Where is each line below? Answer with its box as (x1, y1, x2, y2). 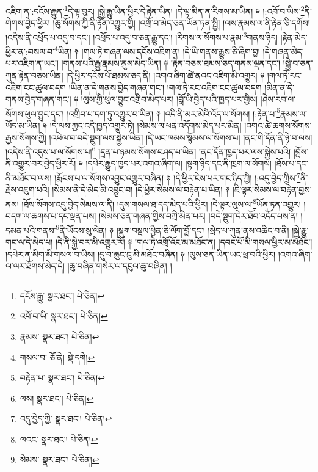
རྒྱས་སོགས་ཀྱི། (5, 131, 46, 143)
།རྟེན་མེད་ (280, 31, 308, 43)
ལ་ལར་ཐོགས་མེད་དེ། (5, 260, 65, 272)
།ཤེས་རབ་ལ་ (260, 93, 295, 106)
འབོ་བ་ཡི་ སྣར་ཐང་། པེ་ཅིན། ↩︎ (20, 310, 108, 322)
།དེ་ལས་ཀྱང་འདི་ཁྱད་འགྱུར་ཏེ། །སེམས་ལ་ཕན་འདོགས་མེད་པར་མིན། (49, 118, 242, 131)
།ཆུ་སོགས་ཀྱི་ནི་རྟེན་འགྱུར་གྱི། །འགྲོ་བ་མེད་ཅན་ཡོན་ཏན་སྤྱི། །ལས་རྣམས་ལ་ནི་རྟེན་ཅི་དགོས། (52, 16, 310, 29)
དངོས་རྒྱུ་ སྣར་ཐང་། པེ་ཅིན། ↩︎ (20, 289, 105, 302)
